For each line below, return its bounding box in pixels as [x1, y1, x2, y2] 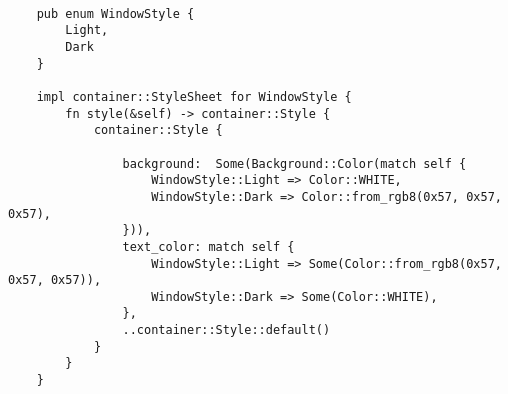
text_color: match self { [122, 239, 295, 254]
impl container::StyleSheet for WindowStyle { [36, 89, 352, 104]
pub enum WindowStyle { [36, 6, 195, 21]
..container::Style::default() [122, 323, 331, 338]
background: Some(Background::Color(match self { [122, 156, 467, 171]
